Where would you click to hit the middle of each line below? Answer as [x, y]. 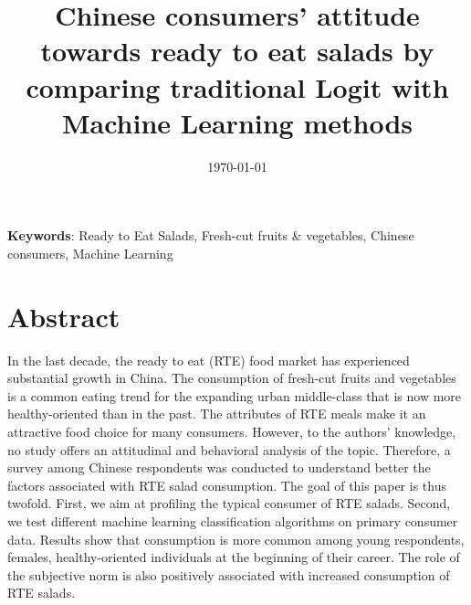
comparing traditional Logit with [237, 86]
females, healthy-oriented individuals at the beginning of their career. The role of [234, 557]
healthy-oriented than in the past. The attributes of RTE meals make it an [217, 414]
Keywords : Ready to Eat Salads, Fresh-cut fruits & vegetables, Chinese [211, 235]
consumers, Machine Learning [90, 253]
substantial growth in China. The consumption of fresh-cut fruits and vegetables [232, 378]
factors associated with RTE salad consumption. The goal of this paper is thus [227, 485]
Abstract [64, 316]
